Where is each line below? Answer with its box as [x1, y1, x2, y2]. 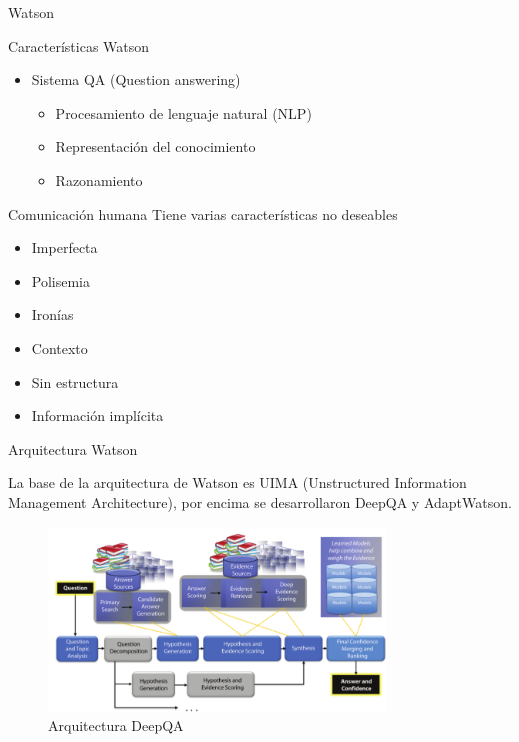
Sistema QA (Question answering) [31, 69, 241, 90]
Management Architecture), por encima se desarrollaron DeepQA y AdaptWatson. [8, 491, 512, 512]
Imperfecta [31, 237, 98, 258]
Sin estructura [31, 371, 119, 392]
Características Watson [8, 35, 150, 56]
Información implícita [31, 405, 164, 426]
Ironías [31, 304, 74, 325]
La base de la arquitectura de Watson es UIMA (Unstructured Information [8, 472, 467, 493]
